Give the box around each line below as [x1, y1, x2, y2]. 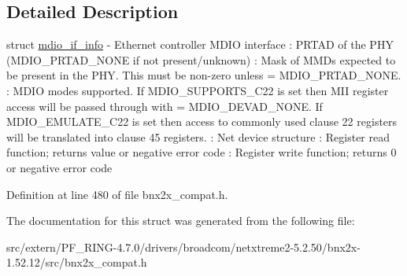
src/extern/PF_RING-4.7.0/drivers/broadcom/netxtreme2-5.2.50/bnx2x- [6, 238, 361, 255]
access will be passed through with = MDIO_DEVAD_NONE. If [6, 98, 323, 114]
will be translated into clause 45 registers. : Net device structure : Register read [6, 128, 390, 145]
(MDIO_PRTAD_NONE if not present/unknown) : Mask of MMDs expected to [6, 51, 396, 68]
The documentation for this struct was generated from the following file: [6, 212, 355, 229]
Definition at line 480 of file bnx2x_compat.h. [6, 186, 228, 202]
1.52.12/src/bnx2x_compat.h [6, 254, 147, 270]
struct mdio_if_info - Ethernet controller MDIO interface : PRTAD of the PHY [6, 36, 394, 53]
